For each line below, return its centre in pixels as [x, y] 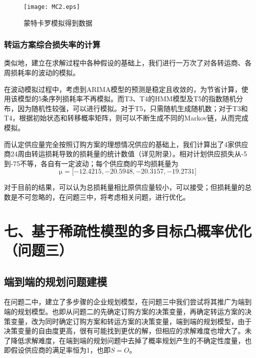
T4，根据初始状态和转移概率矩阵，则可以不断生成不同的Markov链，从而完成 [126, 118]
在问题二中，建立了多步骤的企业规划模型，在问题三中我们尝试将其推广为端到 [128, 302]
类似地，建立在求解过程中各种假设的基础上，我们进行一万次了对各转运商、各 [128, 63]
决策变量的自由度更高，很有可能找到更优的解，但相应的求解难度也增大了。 [124, 331]
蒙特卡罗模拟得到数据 [58, 22]
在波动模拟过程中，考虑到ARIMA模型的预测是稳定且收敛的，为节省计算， [123, 89]
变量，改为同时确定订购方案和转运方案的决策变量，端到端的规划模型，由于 [131, 321]
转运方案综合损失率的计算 [52, 45]
